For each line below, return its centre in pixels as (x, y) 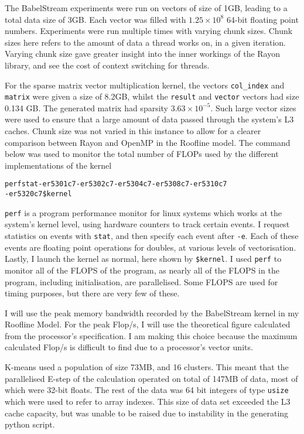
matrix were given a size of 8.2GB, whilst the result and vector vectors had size (152, 96)
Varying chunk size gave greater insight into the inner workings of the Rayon (143, 54)
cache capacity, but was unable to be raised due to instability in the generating (147, 413)
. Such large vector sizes (253, 107)
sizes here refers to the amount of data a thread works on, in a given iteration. (146, 42)
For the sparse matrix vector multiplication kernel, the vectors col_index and (145, 85)
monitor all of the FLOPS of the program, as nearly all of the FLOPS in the (142, 270)
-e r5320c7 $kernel (38, 194)
